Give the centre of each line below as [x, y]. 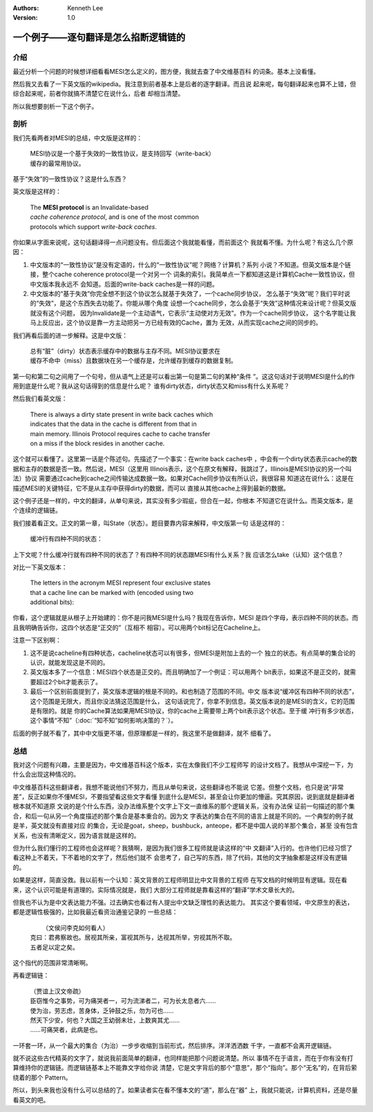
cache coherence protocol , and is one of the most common [115, 217]
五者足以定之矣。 [54, 947]
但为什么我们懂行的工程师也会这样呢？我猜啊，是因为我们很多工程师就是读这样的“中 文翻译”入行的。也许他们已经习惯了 [183, 848]
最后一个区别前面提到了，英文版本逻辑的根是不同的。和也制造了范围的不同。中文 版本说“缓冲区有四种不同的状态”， [194, 692]
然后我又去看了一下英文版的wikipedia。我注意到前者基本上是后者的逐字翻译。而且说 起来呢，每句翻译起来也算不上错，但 [184, 84]
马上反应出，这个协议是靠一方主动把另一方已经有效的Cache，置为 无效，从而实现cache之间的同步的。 [176, 323]
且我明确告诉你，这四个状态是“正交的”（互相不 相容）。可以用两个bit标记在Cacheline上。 [138, 627]
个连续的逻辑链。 [37, 510]
